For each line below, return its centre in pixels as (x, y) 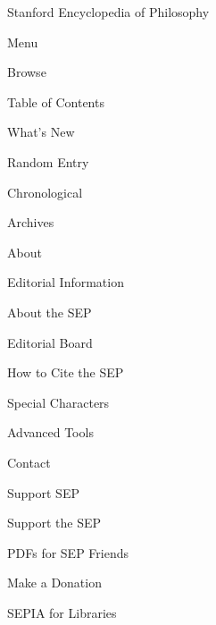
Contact (29, 462)
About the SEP (50, 312)
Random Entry (48, 161)
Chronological (45, 192)
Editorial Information (66, 282)
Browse (27, 72)
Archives (31, 222)
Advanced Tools (50, 432)
